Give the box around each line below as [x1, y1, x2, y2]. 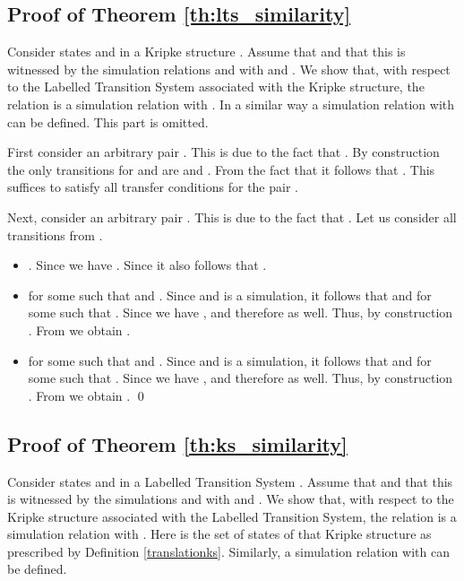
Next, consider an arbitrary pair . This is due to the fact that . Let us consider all [7, 207, 457, 226]
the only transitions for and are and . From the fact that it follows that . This [7, 160, 435, 178]
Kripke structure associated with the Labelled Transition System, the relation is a [7, 507, 457, 525]
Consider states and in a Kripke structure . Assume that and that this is [7, 42, 406, 61]
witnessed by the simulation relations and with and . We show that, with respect [7, 59, 451, 78]
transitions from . [7, 225, 103, 244]
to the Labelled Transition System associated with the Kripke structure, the [7, 77, 425, 96]
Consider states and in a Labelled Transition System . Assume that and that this [7, 472, 453, 490]
